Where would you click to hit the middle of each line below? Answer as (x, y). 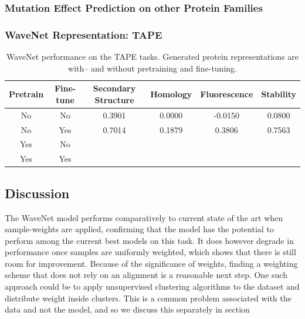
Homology (171, 94)
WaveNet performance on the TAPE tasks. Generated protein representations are (152, 57)
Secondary (114, 88)
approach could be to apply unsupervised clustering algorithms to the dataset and (152, 286)
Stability (279, 94)
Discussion (37, 193)
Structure (114, 99)
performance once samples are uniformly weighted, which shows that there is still (150, 252)
